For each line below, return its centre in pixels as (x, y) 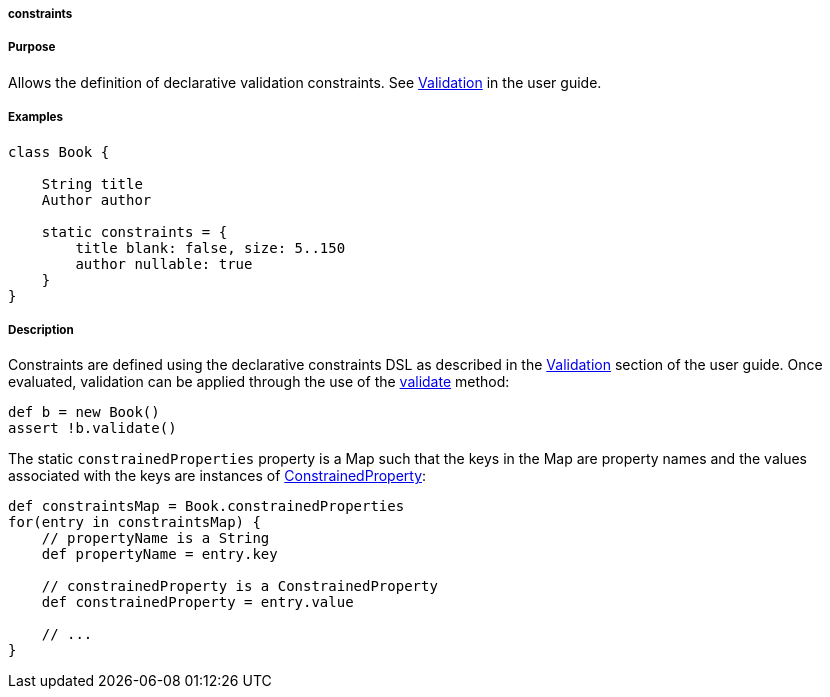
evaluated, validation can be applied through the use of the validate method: (259, 382)
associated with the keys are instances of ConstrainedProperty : (217, 476)
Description (41, 329)
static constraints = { (134, 231)
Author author (96, 199)
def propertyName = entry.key (159, 554)
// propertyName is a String (155, 538)
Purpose (32, 47)
